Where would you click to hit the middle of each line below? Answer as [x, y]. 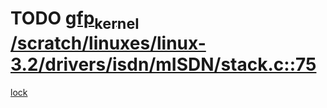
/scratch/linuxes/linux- [108, 43]
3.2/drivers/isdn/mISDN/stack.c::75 [163, 64]
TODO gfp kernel [75, 20]
